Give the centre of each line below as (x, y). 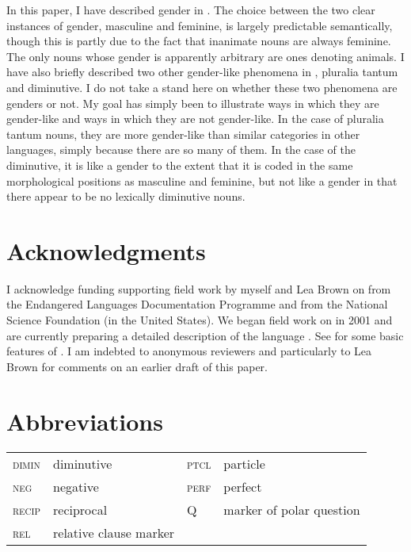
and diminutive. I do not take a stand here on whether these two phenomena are (202, 87)
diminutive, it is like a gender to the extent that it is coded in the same (180, 165)
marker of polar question (292, 509)
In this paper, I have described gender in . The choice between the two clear (191, 10)
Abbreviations (85, 421)
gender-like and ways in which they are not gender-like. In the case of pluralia (195, 119)
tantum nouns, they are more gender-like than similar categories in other (183, 134)
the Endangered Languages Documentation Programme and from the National (197, 304)
